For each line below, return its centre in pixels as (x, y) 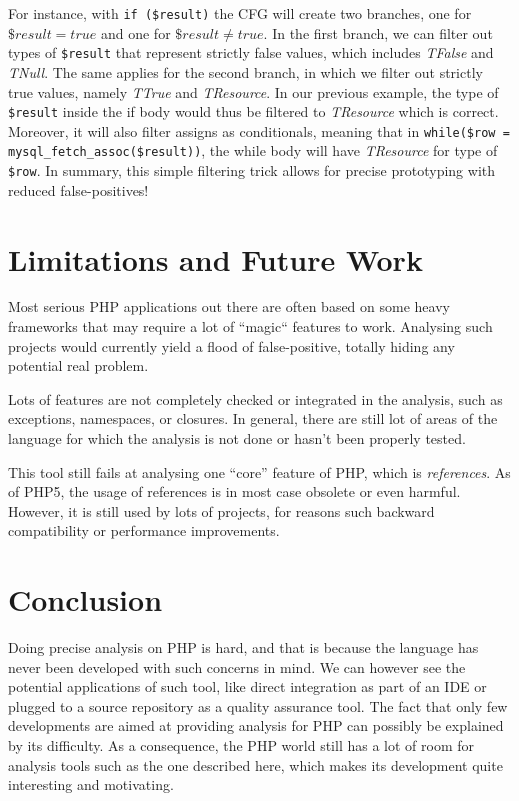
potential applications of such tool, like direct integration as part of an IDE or (247, 686)
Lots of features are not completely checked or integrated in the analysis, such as (255, 398)
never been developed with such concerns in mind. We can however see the (237, 666)
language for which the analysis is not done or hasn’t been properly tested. (237, 438)
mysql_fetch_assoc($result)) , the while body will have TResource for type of (253, 150)
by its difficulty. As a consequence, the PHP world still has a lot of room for (241, 745)
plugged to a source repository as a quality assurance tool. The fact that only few (258, 705)
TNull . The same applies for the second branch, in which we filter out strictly (245, 71)
